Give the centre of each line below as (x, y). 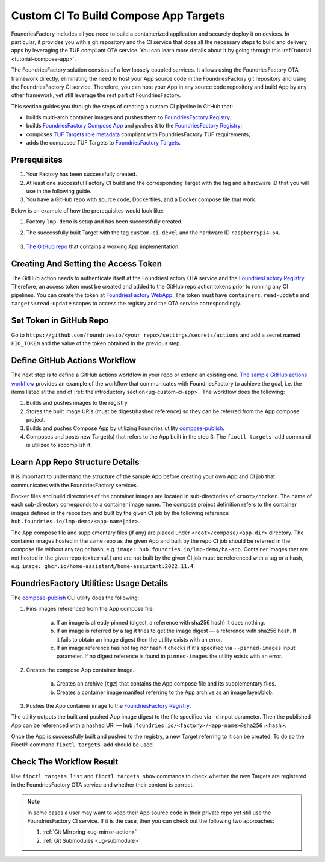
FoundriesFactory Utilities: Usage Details (90, 583)
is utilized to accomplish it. (59, 445)
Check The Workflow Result (65, 762)
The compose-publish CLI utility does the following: (75, 598)
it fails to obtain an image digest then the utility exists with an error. (139, 639)
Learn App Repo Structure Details (75, 462)
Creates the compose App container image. (80, 670)
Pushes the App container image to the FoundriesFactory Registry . (109, 705)
